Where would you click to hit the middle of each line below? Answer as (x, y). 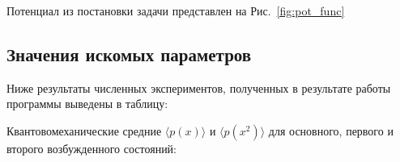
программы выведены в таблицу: (87, 104)
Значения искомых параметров (129, 54)
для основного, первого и (331, 130)
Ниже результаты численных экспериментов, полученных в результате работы (199, 87)
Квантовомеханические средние (84, 130)
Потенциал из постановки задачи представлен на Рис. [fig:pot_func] (176, 10)
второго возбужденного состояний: (92, 148)
